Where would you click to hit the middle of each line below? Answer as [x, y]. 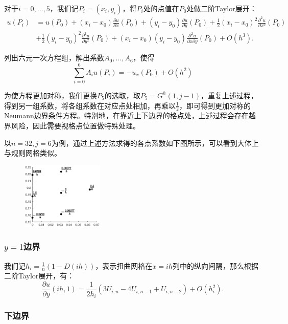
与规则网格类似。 [33, 153]
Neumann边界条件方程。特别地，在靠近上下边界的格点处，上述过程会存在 [126, 115]
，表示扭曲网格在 [124, 265]
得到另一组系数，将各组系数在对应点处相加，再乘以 [90, 105]
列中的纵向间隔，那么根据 [215, 265]
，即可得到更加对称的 [215, 105]
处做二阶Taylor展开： [222, 8]
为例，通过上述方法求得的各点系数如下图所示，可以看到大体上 [155, 143]
